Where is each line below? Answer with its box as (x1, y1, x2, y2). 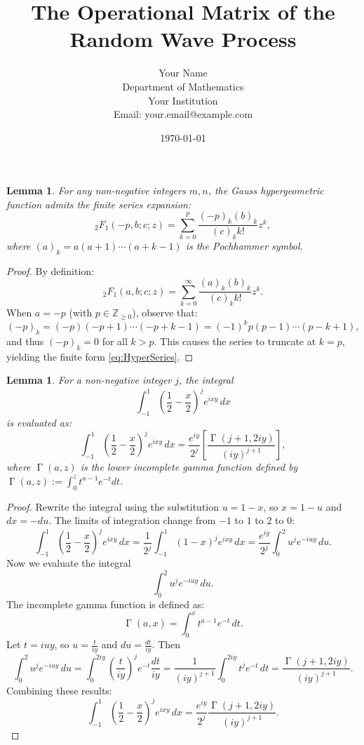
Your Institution (148, 93, 218, 107)
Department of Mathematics (122, 79, 244, 93)
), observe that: (132, 305, 198, 320)
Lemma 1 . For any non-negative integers (6, 183, 186, 198)
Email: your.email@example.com (113, 107, 253, 121)
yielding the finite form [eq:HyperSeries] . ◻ (6, 349, 194, 363)
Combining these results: (6, 683, 112, 697)
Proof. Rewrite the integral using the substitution (6, 499, 220, 514)
